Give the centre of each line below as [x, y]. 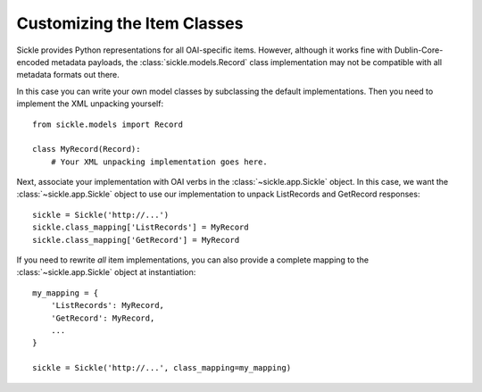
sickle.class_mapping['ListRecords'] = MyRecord [141, 227]
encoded [33, 62]
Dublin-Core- [419, 50]
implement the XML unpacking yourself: [90, 104]
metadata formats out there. [68, 75]
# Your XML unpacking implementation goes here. [159, 162]
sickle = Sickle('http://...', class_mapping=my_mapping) [162, 368]
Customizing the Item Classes [130, 23]
